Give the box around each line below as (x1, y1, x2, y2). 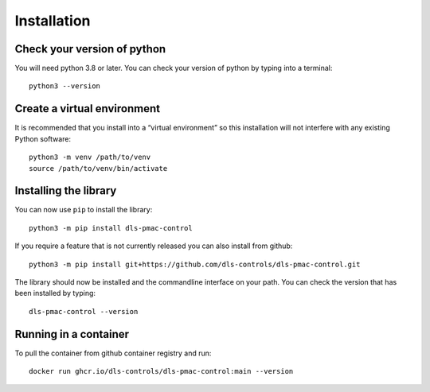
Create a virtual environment (14, 102, 161, 115)
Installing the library (14, 184, 117, 198)
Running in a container (14, 327, 130, 341)
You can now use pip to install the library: (14, 205, 153, 215)
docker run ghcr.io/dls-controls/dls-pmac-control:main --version (29, 367, 294, 376)
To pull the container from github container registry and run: (14, 348, 212, 358)
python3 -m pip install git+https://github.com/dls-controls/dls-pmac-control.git (29, 259, 361, 269)
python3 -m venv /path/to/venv (29, 153, 151, 162)
